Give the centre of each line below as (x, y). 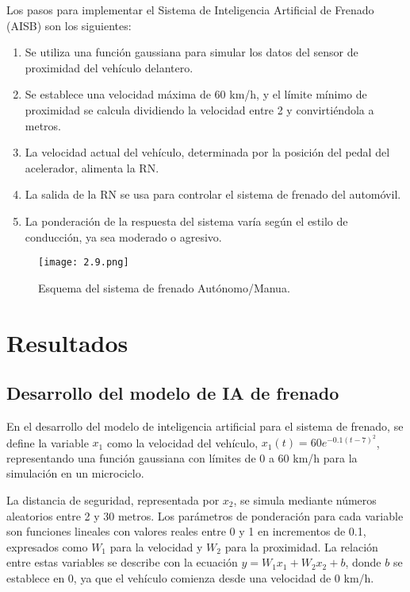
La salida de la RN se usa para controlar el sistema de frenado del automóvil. (213, 194)
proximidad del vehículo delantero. (109, 67)
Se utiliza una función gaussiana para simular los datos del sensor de (192, 52)
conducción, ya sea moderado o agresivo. (123, 236)
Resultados (67, 342)
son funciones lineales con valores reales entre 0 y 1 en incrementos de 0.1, (186, 531)
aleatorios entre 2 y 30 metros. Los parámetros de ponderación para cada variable (205, 515)
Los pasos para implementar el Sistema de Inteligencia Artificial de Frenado (190, 10)
